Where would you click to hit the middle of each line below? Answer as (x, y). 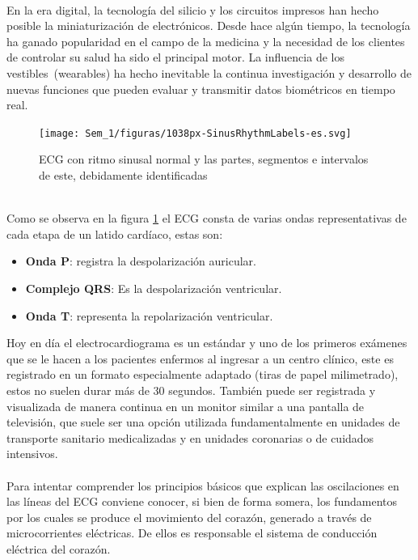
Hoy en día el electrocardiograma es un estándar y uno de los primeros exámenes (207, 343)
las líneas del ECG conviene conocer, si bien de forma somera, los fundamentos (202, 501)
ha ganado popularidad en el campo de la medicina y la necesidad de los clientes (206, 41)
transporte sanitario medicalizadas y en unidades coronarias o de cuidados (190, 437)
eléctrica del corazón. (59, 548)
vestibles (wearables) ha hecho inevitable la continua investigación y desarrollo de (209, 72)
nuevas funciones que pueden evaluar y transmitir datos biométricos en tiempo (201, 89)
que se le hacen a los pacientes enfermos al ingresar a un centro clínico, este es (200, 358)
